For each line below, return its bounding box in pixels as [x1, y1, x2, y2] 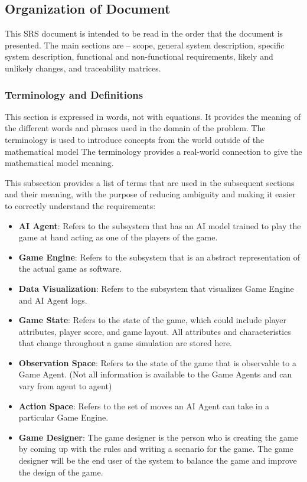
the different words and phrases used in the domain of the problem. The [5, 122, 266, 134]
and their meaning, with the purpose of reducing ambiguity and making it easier [5, 188, 296, 200]
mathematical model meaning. [5, 157, 114, 169]
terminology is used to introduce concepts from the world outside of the [5, 133, 264, 145]
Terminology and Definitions [5, 87, 143, 102]
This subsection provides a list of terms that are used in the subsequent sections [5, 176, 295, 188]
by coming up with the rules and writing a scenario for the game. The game [18, 442, 293, 455]
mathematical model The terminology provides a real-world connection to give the [5, 145, 302, 157]
